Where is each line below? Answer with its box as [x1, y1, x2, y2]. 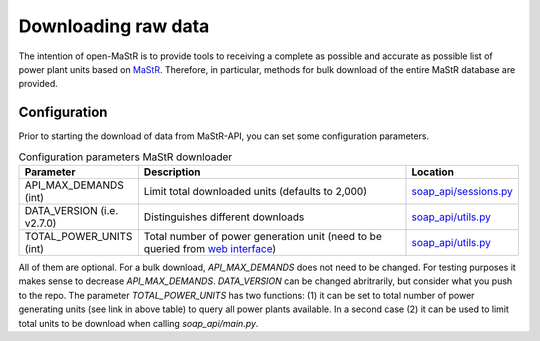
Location [411, 165, 455, 179]
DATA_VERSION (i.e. [24, 204, 119, 217]
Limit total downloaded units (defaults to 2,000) [143, 185, 368, 198]
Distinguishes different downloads [143, 210, 305, 224]
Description [143, 165, 201, 179]
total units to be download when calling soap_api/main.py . [18, 317, 259, 329]
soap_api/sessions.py [411, 185, 514, 198]
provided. [18, 78, 59, 90]
